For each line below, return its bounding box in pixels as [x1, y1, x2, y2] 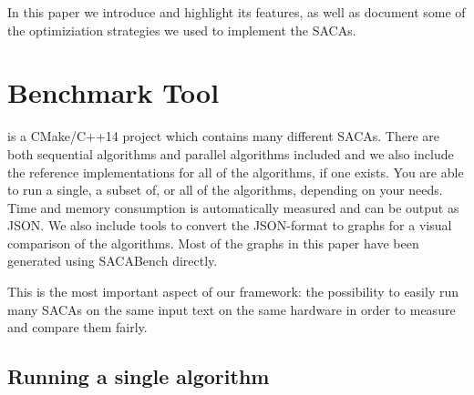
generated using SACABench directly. [7, 251, 218, 270]
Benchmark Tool [7, 74, 220, 111]
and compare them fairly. [7, 318, 148, 337]
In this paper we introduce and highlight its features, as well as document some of [7, 3, 466, 21]
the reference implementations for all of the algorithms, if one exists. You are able [7, 162, 464, 181]
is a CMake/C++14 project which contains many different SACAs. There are [7, 127, 440, 146]
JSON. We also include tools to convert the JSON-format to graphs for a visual [7, 216, 452, 235]
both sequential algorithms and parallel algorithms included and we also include [7, 144, 454, 163]
